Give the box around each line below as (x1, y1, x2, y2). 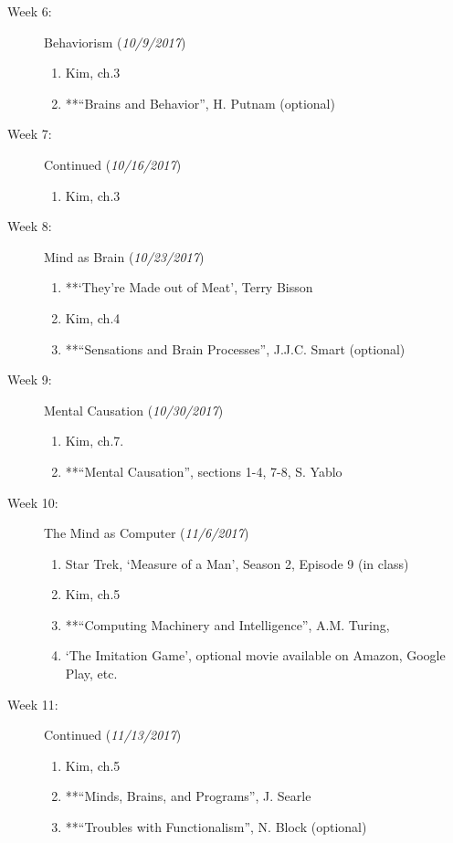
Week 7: (7, 124, 52, 143)
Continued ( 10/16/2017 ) (44, 154, 182, 174)
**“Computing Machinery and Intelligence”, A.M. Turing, (65, 615, 390, 634)
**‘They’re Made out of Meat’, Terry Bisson (65, 278, 313, 297)
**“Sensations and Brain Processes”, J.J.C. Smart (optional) (65, 339, 406, 358)
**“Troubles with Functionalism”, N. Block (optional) (65, 817, 367, 837)
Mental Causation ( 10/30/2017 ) (44, 400, 224, 419)
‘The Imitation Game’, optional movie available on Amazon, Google (65, 646, 446, 665)
